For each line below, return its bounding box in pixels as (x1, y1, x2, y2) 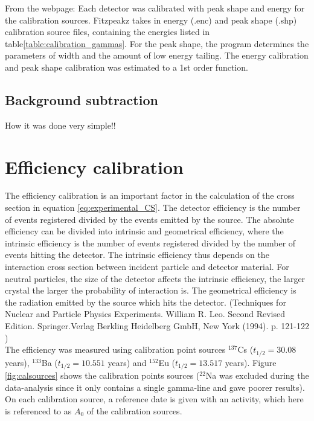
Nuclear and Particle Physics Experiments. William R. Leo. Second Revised (5, 307, 285, 320)
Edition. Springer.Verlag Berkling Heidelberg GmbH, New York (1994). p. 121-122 (5, 320, 309, 332)
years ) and (107, 356, 147, 368)
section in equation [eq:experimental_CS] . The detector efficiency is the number (5, 201, 301, 214)
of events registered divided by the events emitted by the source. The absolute (5, 213, 294, 225)
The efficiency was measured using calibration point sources (5, 343, 226, 356)
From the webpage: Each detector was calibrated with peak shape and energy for (5, 2, 305, 14)
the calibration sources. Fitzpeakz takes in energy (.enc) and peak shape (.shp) (5, 13, 297, 26)
